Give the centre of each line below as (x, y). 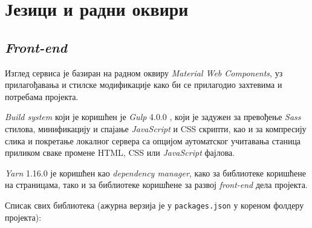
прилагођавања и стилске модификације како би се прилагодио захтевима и (144, 85)
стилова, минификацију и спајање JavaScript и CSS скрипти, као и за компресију (156, 128)
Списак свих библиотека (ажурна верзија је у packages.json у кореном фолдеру (154, 205)
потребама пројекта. (42, 96)
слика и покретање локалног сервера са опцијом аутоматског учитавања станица (153, 140)
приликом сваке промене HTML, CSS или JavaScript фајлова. (120, 153)
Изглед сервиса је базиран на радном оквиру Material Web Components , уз (144, 72)
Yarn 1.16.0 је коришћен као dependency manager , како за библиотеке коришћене (155, 173)
